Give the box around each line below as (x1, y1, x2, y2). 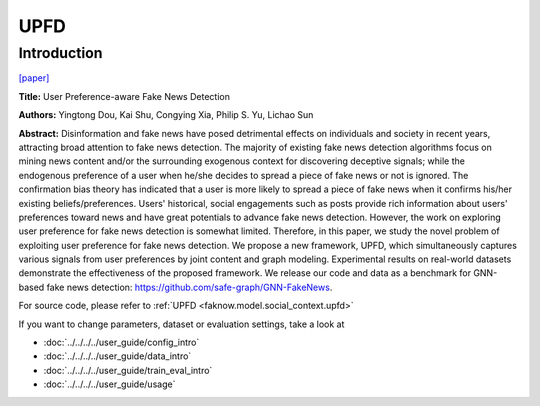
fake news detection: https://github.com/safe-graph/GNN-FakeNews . (46, 281, 333, 293)
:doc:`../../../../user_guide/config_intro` (43, 336, 200, 349)
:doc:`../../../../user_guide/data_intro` (43, 350, 192, 362)
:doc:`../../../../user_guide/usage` (43, 378, 176, 390)
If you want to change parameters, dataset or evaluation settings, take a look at (18, 318, 345, 330)
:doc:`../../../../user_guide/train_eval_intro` (43, 364, 213, 376)
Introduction (18, 44, 103, 62)
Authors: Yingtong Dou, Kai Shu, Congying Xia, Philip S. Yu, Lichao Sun (18, 109, 314, 121)
